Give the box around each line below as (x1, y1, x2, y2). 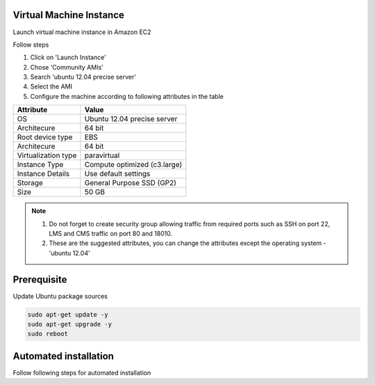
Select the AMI (30, 82, 73, 91)
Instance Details (17, 169, 70, 179)
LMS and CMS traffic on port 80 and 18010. (49, 230, 173, 238)
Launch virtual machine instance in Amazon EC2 (12, 28, 152, 36)
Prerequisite (12, 274, 67, 285)
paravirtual (84, 150, 120, 160)
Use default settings (84, 169, 151, 179)
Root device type (17, 132, 73, 142)
